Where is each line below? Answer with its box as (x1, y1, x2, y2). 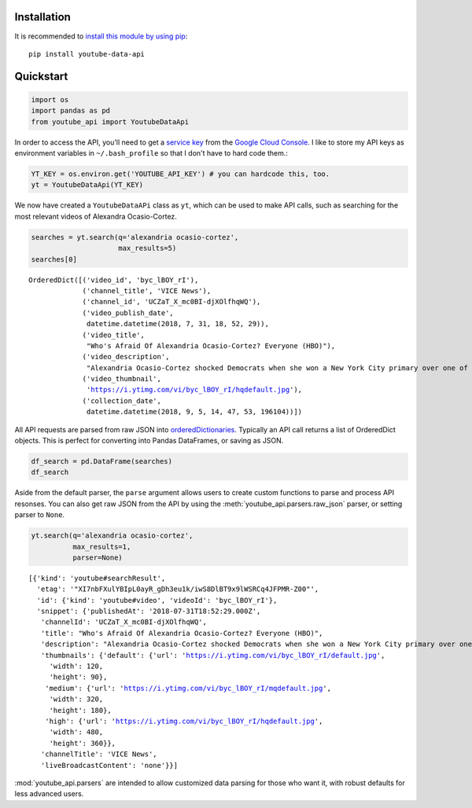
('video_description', (82, 352, 170, 362)
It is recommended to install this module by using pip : (14, 31, 188, 41)
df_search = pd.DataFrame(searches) (31, 457, 173, 466)
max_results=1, (72, 542, 131, 551)
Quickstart (14, 69, 68, 83)
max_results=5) (118, 244, 177, 253)
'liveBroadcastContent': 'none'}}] (40, 761, 179, 769)
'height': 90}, (49, 673, 108, 681)
